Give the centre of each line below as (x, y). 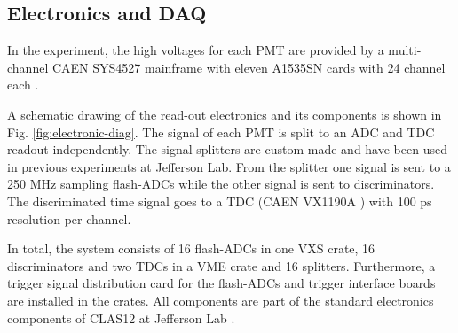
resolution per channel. (69, 218)
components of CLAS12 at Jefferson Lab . (121, 318)
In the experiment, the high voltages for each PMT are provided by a (196, 50)
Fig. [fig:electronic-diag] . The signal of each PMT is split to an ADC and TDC (221, 132)
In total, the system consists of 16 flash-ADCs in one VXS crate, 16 (191, 248)
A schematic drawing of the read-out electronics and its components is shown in (225, 114)
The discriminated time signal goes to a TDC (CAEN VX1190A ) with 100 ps (220, 201)
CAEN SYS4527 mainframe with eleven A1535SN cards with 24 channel (249, 67)
